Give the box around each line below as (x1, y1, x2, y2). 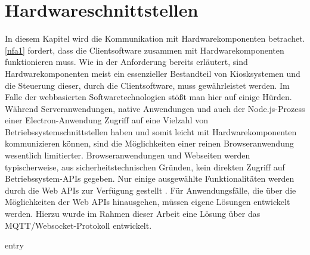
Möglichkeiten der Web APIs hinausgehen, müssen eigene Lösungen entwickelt (5, 195, 290, 208)
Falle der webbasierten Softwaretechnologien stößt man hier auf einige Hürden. (5, 91, 292, 103)
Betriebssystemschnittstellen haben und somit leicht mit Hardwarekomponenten (5, 125, 297, 138)
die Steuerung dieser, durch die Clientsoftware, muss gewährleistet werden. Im (5, 79, 290, 91)
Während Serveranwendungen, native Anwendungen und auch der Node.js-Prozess (5, 102, 305, 114)
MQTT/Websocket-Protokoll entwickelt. (5, 219, 152, 231)
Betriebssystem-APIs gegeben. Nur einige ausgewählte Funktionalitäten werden (5, 172, 294, 185)
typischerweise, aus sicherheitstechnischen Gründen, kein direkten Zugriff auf (5, 160, 285, 173)
